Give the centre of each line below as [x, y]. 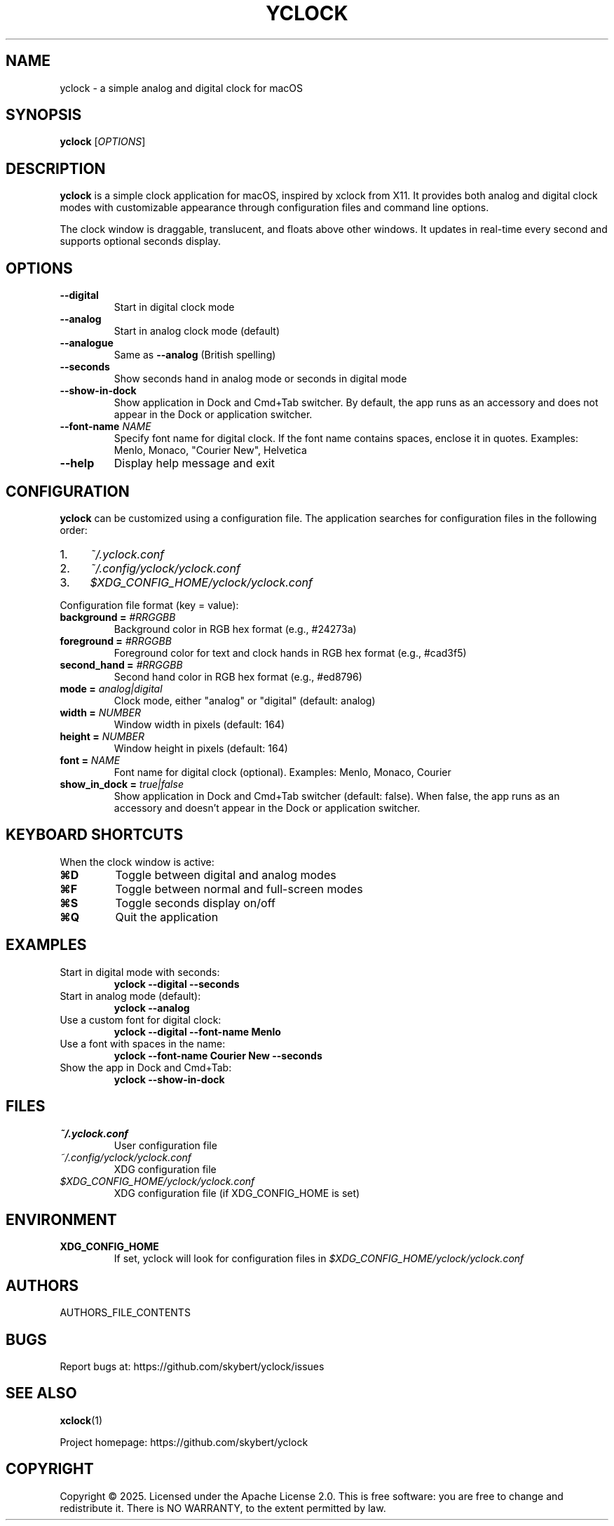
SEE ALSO [41, 1393]
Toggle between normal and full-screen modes [239, 889]
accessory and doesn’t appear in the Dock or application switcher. [267, 808]
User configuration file [165, 1145]
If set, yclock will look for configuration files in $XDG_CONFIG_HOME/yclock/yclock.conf [319, 1259]
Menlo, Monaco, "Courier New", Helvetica [210, 450]
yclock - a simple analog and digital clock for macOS [181, 88]
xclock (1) [81, 1420]
